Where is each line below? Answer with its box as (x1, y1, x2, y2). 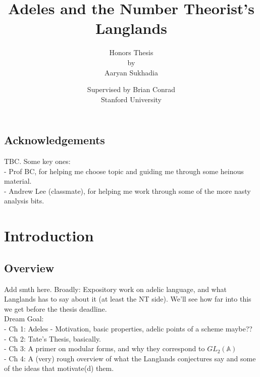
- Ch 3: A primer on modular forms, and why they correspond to (4, 343, 205, 354)
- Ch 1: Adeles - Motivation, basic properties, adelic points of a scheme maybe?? (4, 323, 252, 334)
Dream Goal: (4, 313, 44, 324)
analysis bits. (4, 195, 44, 206)
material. (4, 176, 32, 186)
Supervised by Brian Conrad (87, 84, 176, 95)
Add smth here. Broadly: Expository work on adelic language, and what (4, 283, 227, 294)
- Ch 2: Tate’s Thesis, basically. (4, 333, 101, 344)
